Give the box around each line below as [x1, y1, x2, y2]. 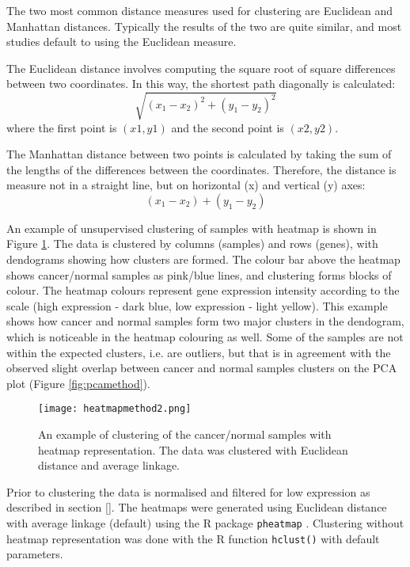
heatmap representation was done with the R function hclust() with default [6, 530, 380, 546]
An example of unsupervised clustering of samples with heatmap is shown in [6, 219, 377, 236]
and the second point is [171, 119, 284, 135]
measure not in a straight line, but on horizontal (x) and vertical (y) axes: [6, 177, 366, 193]
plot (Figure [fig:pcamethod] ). [6, 375, 150, 391]
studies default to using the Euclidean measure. [6, 33, 237, 50]
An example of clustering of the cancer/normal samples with [38, 426, 332, 443]
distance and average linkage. [38, 457, 180, 474]
